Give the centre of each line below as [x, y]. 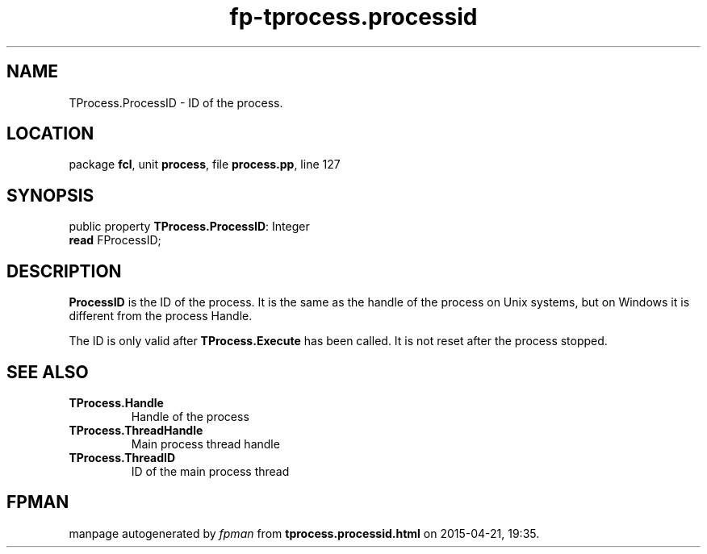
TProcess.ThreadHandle [136, 430]
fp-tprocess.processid [353, 17]
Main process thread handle [205, 444]
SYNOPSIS [50, 195]
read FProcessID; [115, 240]
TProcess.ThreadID [122, 457]
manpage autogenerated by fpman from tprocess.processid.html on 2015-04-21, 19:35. [304, 533]
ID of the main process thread [210, 471]
